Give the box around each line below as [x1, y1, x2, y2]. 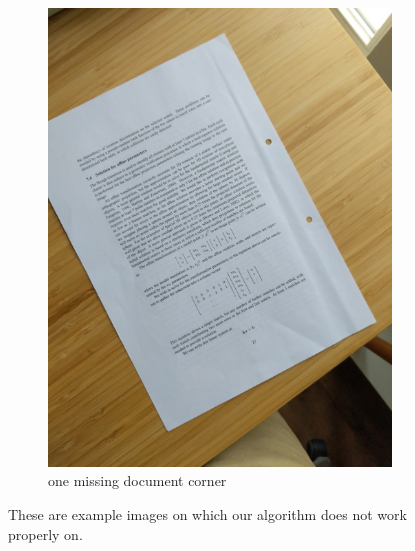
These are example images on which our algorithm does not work [8, 504, 407, 525]
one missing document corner [48, 470, 227, 491]
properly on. [8, 523, 83, 544]
